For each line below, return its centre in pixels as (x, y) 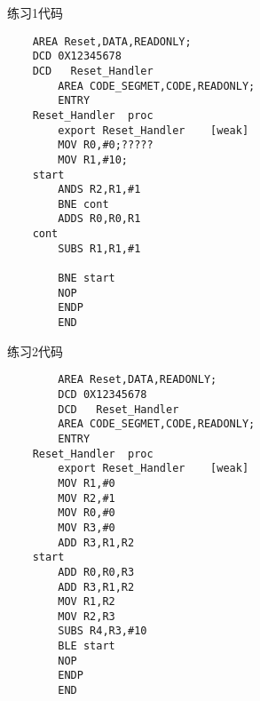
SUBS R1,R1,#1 (99, 248)
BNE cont (83, 204)
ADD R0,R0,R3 (96, 572)
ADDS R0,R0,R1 (99, 219)
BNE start (87, 279)
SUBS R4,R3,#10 (102, 631)
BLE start (87, 646)
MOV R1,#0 (87, 483)
